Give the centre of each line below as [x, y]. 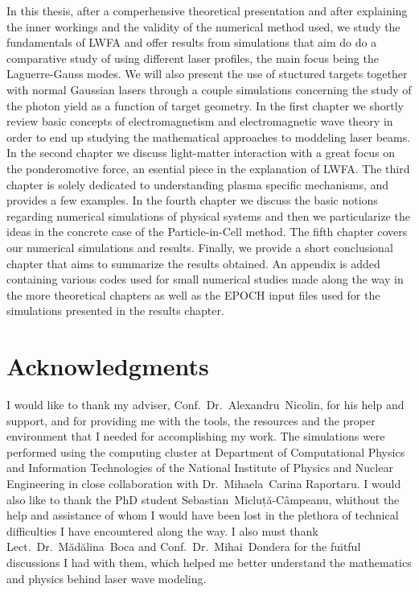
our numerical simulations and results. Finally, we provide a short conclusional [200, 247]
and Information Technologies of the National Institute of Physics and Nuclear [200, 468]
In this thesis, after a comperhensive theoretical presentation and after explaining [207, 10]
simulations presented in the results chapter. [115, 310]
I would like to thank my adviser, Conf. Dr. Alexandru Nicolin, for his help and [205, 404]
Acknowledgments [108, 366]
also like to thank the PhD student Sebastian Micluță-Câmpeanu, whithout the [203, 499]
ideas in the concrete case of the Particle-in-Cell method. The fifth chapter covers [207, 232]
